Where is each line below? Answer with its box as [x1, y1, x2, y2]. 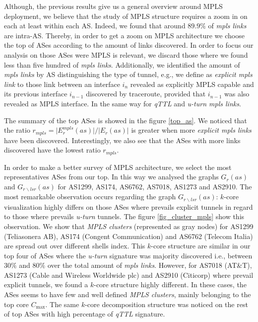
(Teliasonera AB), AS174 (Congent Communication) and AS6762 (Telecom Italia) [4, 231, 253, 241]
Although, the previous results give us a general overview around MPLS [4, 1, 223, 11]
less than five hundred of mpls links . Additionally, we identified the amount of [4, 59, 240, 70]
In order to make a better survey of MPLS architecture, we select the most [4, 161, 232, 172]
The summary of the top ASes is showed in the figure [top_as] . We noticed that [4, 115, 247, 125]
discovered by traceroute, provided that [86, 88, 206, 99]
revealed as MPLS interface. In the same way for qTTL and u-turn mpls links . [4, 98, 241, 108]
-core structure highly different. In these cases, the [94, 279, 247, 290]
